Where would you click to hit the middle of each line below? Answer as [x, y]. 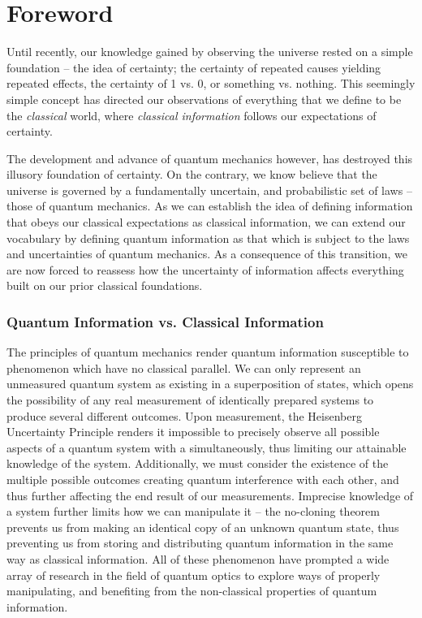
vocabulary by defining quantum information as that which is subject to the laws [208, 238]
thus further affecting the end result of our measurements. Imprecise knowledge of [210, 495]
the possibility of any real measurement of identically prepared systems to [190, 400]
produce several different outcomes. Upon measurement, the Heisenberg [184, 415]
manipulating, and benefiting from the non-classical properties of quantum [192, 591]
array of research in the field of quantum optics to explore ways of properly [194, 575]
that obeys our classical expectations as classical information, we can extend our [206, 222]
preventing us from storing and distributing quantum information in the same [200, 543]
